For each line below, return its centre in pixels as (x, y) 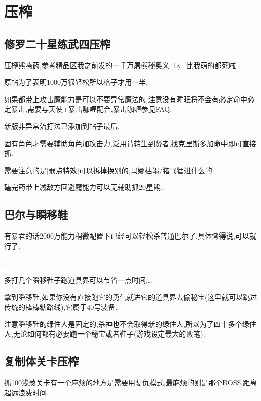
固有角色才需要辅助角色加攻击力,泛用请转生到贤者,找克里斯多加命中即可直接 (130, 143)
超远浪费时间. (26, 392)
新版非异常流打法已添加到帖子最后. (62, 126)
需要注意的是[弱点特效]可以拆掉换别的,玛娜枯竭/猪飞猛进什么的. (109, 170)
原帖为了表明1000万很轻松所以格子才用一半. (76, 82)
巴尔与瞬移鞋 (36, 214)
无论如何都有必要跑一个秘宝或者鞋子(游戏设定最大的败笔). (109, 334)
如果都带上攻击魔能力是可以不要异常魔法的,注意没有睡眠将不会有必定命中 (126, 99)
